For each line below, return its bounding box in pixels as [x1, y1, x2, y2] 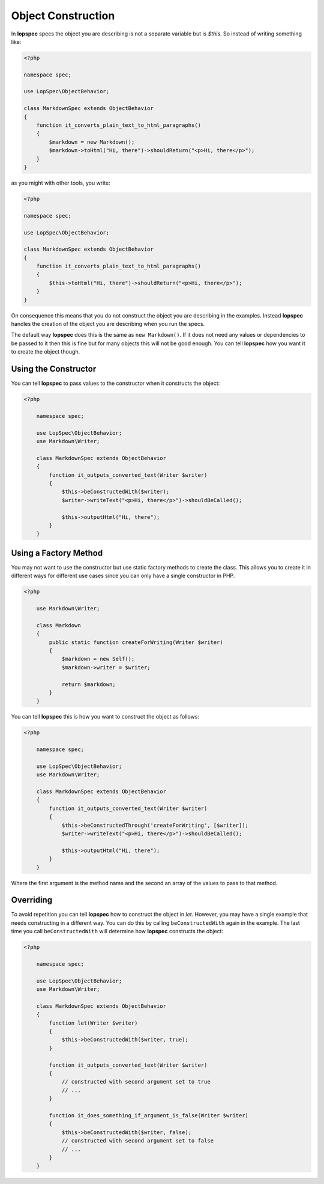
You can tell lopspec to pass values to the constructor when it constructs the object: [11, 379, 220, 387]
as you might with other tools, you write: [11, 179, 110, 186]
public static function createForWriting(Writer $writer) [49, 639, 223, 646]
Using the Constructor [11, 364, 97, 374]
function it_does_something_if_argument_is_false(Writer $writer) [49, 1112, 249, 1118]
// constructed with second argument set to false [61, 1137, 214, 1144]
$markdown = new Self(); [61, 655, 135, 663]
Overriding [11, 895, 53, 905]
